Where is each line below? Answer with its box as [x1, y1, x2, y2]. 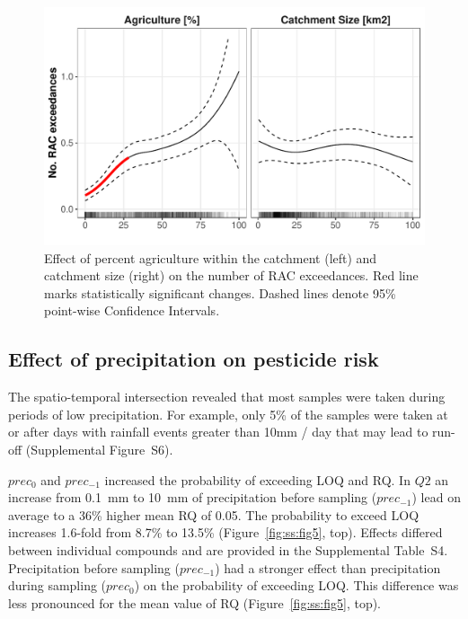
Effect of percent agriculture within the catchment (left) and [44, 248, 377, 267]
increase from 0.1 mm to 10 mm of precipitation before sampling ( [8, 488, 377, 507]
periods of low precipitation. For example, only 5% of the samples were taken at [8, 404, 448, 423]
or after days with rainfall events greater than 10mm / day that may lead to [8, 422, 428, 441]
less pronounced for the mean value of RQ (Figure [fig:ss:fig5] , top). [8, 593, 382, 612]
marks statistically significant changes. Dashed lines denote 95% [44, 283, 396, 302]
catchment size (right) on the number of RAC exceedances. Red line [44, 266, 419, 285]
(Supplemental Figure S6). [25, 439, 173, 458]
